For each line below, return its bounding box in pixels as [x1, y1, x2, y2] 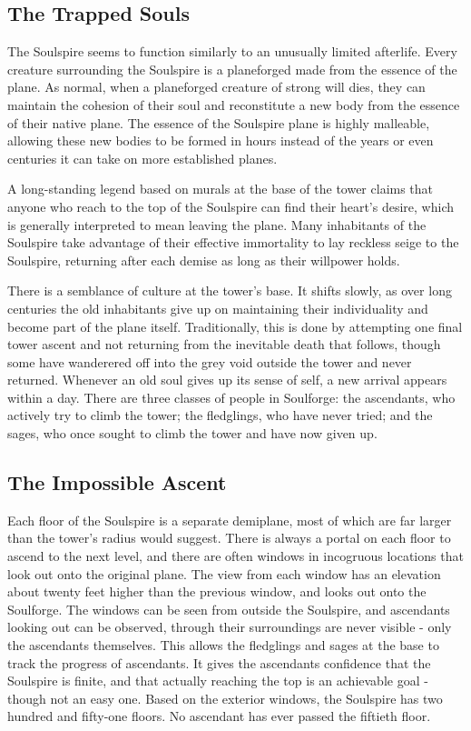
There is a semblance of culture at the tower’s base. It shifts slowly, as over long [7, 281, 452, 300]
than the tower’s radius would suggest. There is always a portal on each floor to [7, 528, 451, 547]
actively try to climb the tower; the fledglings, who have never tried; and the [7, 406, 433, 425]
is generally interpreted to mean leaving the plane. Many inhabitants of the [7, 215, 427, 234]
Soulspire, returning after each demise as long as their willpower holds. [7, 250, 400, 269]
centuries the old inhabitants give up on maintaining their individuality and [7, 298, 428, 317]
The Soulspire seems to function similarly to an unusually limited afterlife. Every [7, 42, 457, 61]
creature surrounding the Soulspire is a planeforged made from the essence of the [7, 59, 457, 78]
